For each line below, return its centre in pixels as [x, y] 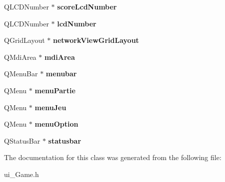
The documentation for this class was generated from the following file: [113, 157]
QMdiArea [20, 57]
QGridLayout [24, 40]
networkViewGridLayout [96, 40]
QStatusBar [22, 140]
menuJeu [50, 107]
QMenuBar [21, 74]
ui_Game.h [21, 174]
